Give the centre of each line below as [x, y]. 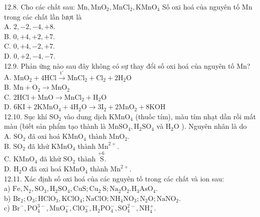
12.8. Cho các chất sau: [40, 7]
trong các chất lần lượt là [43, 16]
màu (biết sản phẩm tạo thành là [55, 126]
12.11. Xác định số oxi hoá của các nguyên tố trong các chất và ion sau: [114, 178]
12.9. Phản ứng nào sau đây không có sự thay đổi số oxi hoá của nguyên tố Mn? [127, 65]
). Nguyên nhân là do [214, 126]
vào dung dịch [85, 116]
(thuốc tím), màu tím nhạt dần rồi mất [195, 116]
